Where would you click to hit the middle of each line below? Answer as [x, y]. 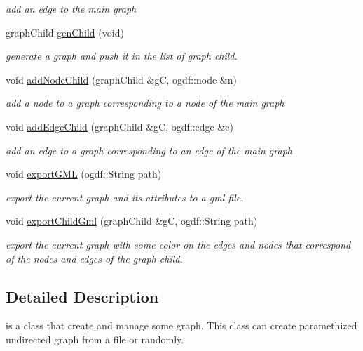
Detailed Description [82, 296]
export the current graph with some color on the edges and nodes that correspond [178, 244]
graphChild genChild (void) [65, 32]
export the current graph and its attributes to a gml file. [125, 197]
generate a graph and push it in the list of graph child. [122, 56]
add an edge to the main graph [71, 8]
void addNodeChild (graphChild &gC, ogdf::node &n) [121, 79]
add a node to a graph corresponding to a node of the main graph [145, 103]
